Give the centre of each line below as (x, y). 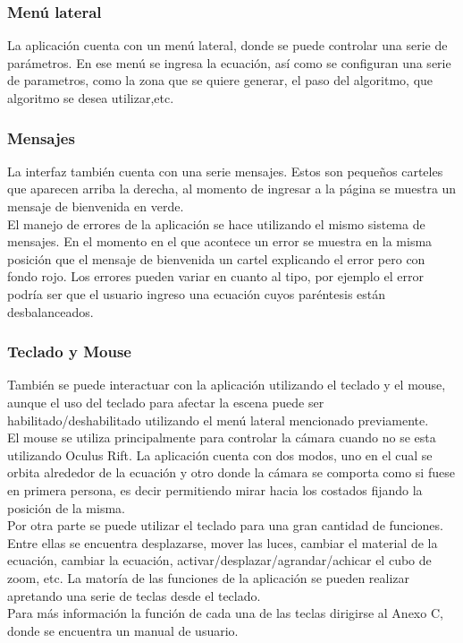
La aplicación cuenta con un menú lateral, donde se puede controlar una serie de (227, 45)
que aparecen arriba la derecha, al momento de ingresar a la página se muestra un (232, 189)
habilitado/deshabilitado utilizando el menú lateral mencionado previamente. (218, 420)
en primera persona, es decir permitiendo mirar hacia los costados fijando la (215, 489)
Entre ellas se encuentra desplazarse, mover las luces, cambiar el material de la (223, 542)
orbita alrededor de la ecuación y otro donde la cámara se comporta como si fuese (231, 472)
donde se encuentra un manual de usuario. (123, 630)
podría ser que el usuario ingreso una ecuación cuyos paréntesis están (197, 293)
